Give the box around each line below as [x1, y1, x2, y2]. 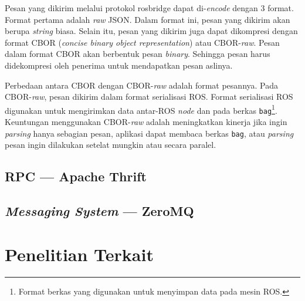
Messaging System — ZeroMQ [5, 202, 194, 220]
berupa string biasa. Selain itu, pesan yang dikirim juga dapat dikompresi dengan [5, 25, 298, 37]
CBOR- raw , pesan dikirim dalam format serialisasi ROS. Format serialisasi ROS [5, 90, 293, 103]
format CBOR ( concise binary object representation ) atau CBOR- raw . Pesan [5, 36, 280, 48]
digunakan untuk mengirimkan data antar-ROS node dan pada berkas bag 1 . [5, 102, 277, 116]
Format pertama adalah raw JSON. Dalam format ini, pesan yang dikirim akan [5, 13, 290, 25]
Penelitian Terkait [5, 242, 154, 266]
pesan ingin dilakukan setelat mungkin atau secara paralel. [5, 138, 216, 151]
